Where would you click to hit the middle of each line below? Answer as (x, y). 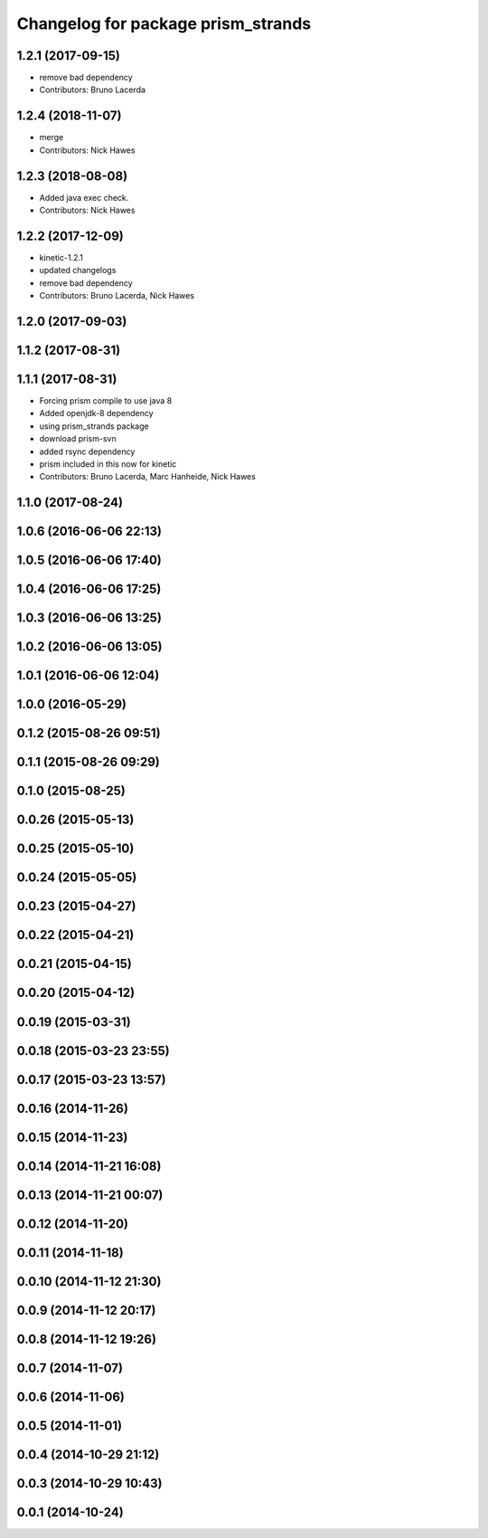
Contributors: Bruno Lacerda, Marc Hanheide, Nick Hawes (148, 477)
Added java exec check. (84, 197)
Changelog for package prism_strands (164, 24)
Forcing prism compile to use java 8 (106, 401)
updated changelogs (78, 271)
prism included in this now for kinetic (108, 464)
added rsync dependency (87, 451)
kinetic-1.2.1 (61, 257)
